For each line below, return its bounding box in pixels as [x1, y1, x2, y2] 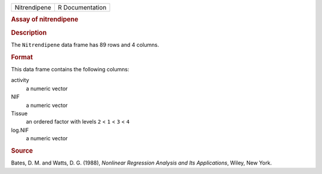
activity [11, 77, 29, 84]
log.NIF [11, 126, 29, 134]
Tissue [11, 110, 28, 117]
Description [11, 29, 47, 37]
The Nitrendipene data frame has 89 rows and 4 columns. [11, 41, 159, 48]
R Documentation [57, 4, 107, 11]
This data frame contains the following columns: [11, 65, 129, 72]
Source [11, 146, 33, 154]
